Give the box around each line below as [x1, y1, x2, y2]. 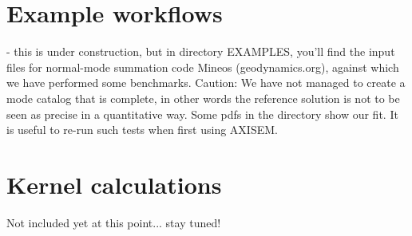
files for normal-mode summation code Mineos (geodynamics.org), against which [6, 58, 399, 75]
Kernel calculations [6, 167, 222, 200]
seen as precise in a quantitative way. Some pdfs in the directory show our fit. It [6, 105, 398, 122]
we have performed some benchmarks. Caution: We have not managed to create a [6, 74, 406, 91]
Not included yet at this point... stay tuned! [6, 214, 221, 230]
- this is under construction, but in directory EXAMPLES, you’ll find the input [6, 43, 395, 60]
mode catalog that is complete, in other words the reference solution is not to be [6, 89, 400, 106]
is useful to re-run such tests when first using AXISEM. [6, 121, 278, 138]
